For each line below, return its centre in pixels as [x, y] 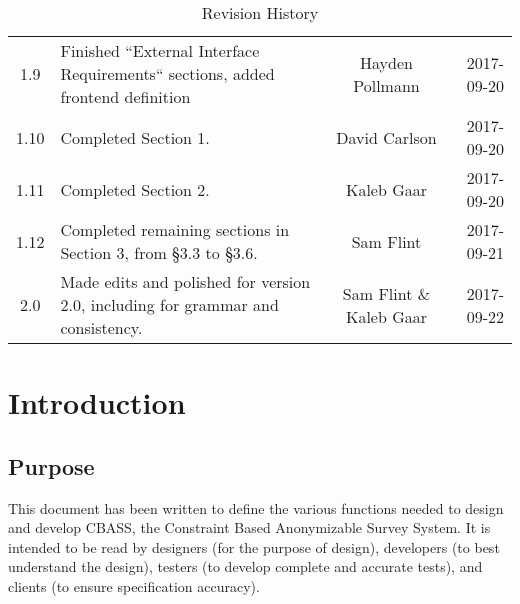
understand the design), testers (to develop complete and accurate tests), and [245, 566]
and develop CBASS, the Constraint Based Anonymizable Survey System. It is [249, 527]
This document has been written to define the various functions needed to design [256, 507]
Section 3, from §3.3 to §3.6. [159, 252]
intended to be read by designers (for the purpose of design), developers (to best [254, 546]
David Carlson [386, 137]
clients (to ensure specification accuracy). [134, 585]
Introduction [97, 402]
